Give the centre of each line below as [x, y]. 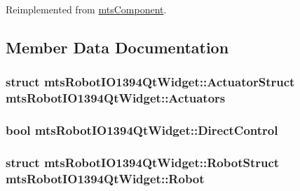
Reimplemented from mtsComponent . [86, 9]
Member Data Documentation [117, 47]
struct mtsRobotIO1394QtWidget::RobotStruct [143, 162]
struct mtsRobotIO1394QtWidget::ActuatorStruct [150, 82]
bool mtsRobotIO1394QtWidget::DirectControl [142, 130]
